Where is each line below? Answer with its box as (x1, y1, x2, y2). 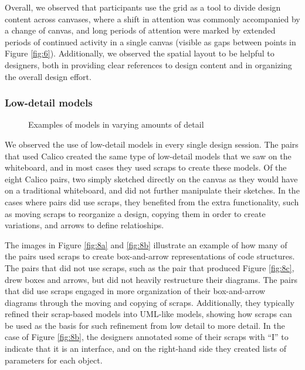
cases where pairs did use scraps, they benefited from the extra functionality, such (5, 195, 299, 208)
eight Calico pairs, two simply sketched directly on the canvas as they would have (5, 172, 298, 185)
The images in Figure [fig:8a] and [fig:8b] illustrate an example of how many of (5, 238, 287, 251)
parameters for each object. (5, 354, 103, 366)
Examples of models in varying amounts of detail (28, 118, 204, 131)
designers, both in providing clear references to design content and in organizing (5, 58, 292, 71)
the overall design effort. (5, 70, 91, 82)
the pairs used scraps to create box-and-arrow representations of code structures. (5, 250, 295, 262)
